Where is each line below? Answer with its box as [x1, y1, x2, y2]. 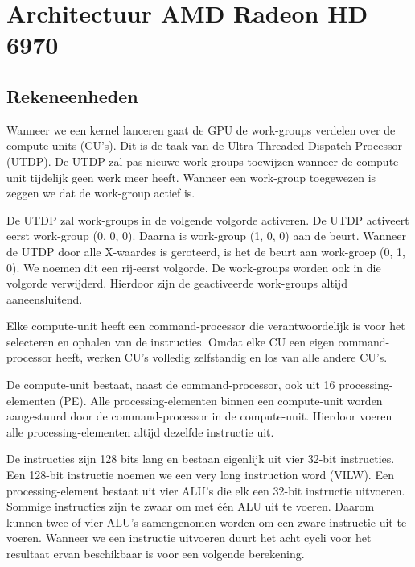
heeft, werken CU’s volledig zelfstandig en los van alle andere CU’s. [55, 349, 388, 366]
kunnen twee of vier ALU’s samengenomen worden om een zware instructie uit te [6, 513, 407, 530]
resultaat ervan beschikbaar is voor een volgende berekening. [6, 545, 305, 562]
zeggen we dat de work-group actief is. [6, 184, 195, 201]
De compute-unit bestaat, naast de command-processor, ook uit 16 [6, 376, 335, 393]
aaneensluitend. [6, 290, 83, 307]
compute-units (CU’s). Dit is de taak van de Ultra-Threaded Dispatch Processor [6, 137, 402, 154]
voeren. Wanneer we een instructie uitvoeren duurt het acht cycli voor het [6, 529, 372, 546]
